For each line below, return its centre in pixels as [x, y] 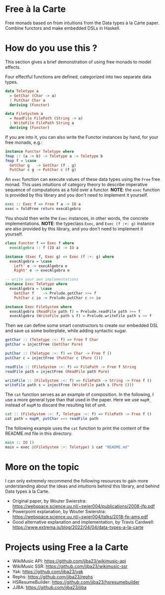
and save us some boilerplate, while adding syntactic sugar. [66, 331]
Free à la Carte [35, 9]
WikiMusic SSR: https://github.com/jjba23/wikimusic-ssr [70, 566]
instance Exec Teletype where [36, 284]
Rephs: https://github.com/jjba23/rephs [53, 577]
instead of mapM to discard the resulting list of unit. [56, 405]
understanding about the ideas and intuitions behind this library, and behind [82, 486]
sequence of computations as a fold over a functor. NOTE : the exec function [82, 190]
